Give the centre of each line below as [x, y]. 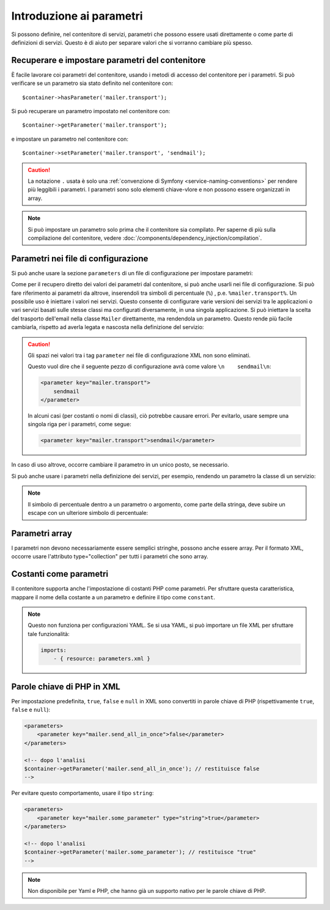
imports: [54, 650]
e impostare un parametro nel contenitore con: [70, 139]
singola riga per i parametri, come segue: [79, 424]
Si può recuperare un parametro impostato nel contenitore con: [91, 111]
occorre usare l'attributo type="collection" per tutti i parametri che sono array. [110, 557]
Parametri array [42, 533]
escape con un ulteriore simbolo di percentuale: [88, 513]
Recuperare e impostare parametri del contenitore [108, 60]
